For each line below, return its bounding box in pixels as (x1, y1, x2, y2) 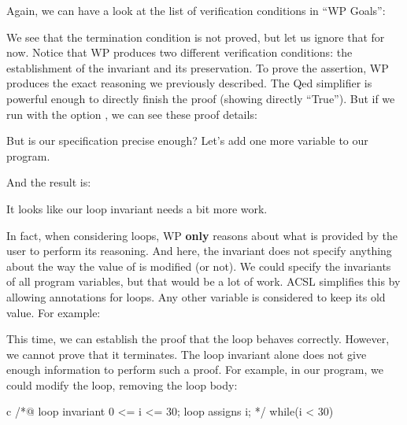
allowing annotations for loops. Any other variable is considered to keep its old (6, 288, 386, 305)
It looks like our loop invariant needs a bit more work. (6, 200, 268, 216)
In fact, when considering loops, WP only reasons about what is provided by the (6, 227, 398, 243)
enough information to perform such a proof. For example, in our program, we (6, 361, 383, 378)
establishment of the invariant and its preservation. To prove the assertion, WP (6, 59, 389, 76)
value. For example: (6, 304, 101, 320)
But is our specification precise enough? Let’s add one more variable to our (6, 132, 368, 149)
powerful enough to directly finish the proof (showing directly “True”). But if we (6, 90, 395, 106)
